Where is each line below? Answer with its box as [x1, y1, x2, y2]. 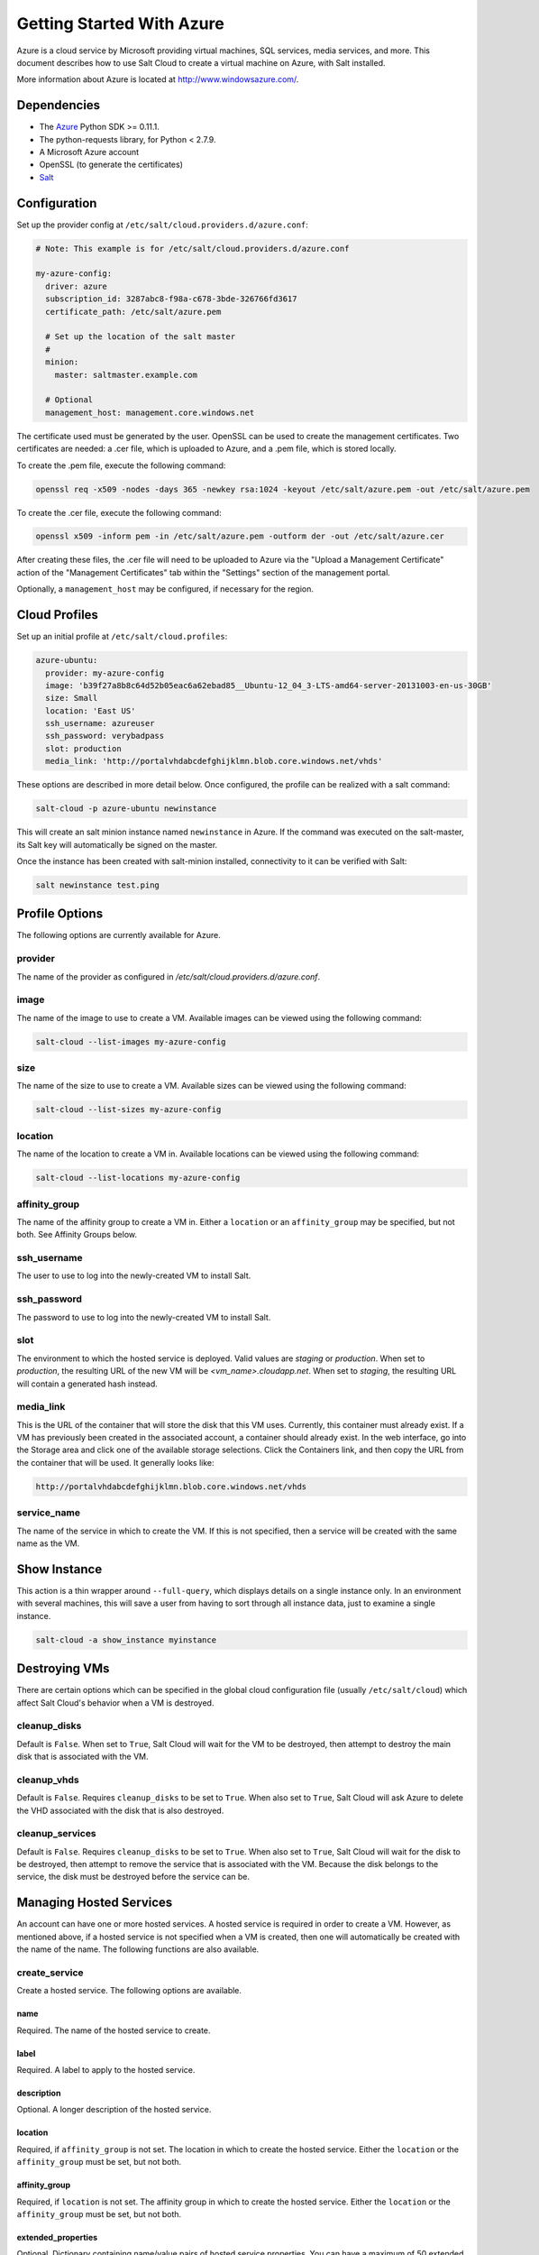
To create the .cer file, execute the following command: [16, 507, 222, 518]
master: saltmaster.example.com [54, 370, 198, 380]
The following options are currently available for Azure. [16, 930, 221, 941]
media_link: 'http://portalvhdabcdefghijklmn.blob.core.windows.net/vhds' [45, 756, 383, 767]
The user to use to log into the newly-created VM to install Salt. [16, 1270, 251, 1281]
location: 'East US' [45, 705, 136, 716]
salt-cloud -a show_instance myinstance [35, 1634, 216, 1645]
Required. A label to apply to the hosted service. [16, 2065, 196, 2076]
